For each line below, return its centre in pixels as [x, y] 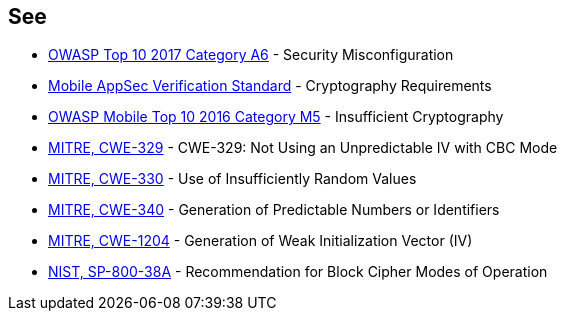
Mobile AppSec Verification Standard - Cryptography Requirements [270, 86]
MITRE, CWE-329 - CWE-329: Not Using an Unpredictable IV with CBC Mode [303, 148]
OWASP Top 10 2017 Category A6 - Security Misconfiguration [251, 55]
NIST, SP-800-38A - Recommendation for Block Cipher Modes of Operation [298, 272]
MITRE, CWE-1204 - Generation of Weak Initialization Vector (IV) [260, 241]
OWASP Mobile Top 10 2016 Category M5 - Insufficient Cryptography [276, 117]
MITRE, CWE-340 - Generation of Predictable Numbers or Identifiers [274, 210]
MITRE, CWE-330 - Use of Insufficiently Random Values [232, 179]
